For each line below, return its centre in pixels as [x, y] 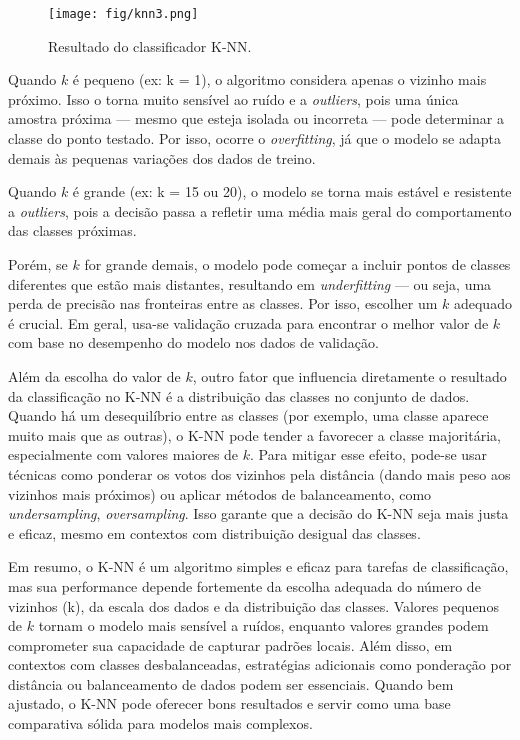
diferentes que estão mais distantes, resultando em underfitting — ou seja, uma [250, 283]
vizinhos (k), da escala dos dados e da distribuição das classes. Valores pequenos [253, 605]
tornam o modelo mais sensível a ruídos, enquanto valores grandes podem [263, 625]
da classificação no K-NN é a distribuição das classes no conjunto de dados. [239, 395]
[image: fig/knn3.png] [123, 14]
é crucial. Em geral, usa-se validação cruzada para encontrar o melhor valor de [248, 322]
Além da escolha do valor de [94, 375]
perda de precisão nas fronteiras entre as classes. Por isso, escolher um [223, 303]
